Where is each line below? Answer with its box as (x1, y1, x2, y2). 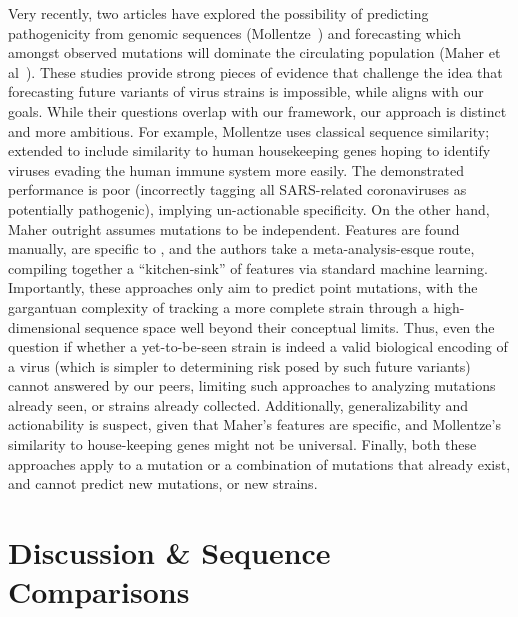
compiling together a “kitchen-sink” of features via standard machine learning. (8, 257, 488, 278)
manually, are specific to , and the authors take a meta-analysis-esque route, (8, 238, 475, 259)
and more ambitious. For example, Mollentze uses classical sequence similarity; (8, 120, 490, 141)
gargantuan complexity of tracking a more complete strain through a (8, 296, 429, 317)
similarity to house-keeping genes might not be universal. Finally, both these (8, 434, 477, 455)
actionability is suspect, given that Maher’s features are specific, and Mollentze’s (8, 414, 501, 435)
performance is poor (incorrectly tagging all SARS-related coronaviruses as (8, 179, 467, 200)
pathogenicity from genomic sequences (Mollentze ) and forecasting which (8, 22, 461, 43)
